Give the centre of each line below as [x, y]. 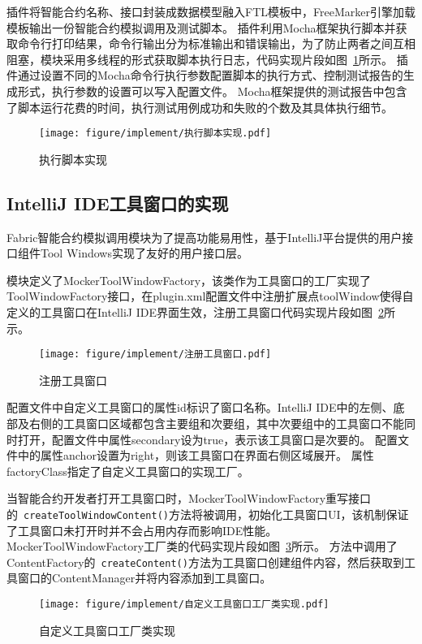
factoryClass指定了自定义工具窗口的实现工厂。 [128, 471]
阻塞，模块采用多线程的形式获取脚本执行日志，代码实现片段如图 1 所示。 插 [207, 59]
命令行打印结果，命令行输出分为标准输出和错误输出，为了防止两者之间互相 [216, 43]
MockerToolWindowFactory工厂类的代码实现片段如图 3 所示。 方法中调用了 [202, 546]
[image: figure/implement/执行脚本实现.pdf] [155, 134]
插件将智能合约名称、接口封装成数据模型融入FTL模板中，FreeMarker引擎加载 [211, 11]
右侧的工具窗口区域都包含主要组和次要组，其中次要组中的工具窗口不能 [216, 424]
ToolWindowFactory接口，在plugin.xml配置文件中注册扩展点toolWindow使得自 [210, 296]
